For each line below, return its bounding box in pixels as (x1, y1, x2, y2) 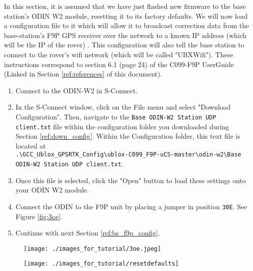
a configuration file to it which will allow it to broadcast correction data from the (4, 20, 249, 31)
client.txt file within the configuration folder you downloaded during (15, 121, 229, 131)
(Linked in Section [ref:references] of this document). (4, 69, 162, 79)
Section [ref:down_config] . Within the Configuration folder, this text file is (15, 131, 240, 141)
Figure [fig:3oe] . (15, 211, 63, 221)
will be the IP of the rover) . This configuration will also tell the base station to (4, 39, 245, 50)
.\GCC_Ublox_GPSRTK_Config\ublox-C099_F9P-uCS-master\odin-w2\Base (15, 151, 241, 158)
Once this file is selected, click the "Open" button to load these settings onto (15, 175, 246, 185)
